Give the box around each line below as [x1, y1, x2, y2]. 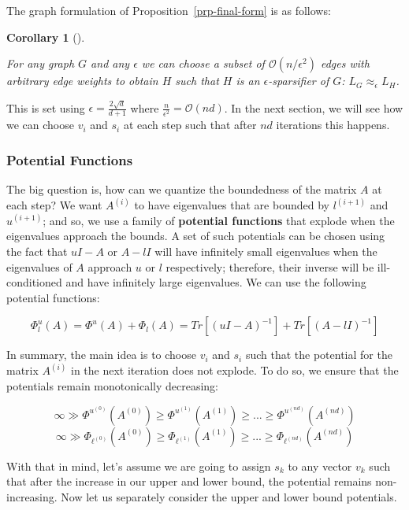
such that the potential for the [245, 346, 392, 363]
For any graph [6, 55, 75, 72]
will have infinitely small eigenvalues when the [154, 242, 377, 259]
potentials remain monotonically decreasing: [6, 377, 218, 394]
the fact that [6, 242, 68, 259]
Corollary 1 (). [6, 28, 85, 45]
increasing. [6, 488, 58, 504]
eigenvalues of [6, 258, 73, 275]
